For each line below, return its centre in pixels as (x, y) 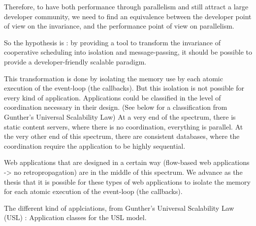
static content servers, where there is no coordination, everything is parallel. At (124, 126)
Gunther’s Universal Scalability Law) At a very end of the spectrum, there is (120, 116)
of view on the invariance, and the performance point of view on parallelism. (119, 26)
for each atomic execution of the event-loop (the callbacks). (93, 191)
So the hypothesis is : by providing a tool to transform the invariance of (112, 42)
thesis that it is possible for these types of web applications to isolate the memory (127, 181)
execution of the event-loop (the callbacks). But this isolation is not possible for (124, 88)
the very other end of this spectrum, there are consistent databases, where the (122, 136)
